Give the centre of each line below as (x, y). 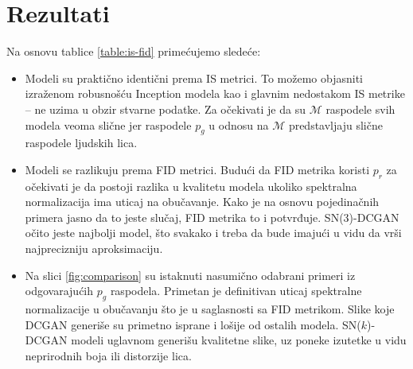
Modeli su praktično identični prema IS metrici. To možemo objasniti (194, 78)
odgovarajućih (59, 291)
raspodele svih (360, 109)
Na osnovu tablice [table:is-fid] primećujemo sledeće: (134, 51)
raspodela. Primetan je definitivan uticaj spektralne (236, 291)
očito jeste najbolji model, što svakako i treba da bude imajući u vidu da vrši (213, 233)
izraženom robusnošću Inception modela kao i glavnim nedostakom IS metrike (215, 93)
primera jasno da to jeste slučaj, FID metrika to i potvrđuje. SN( (184, 217)
